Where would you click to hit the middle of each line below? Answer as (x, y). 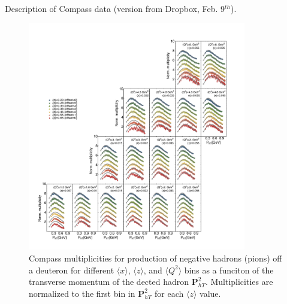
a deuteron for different (72, 270)
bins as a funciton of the (229, 270)
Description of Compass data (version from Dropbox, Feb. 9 (115, 8)
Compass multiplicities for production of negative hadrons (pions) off (155, 258)
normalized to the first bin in (82, 293)
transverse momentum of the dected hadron (109, 282)
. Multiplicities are (239, 282)
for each (169, 293)
